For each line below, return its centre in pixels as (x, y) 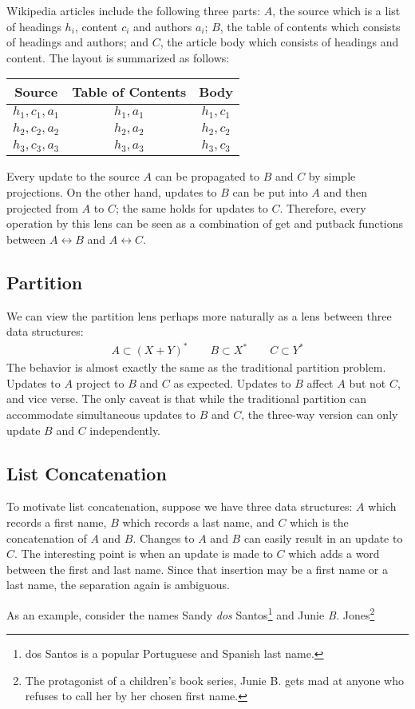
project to (100, 382)
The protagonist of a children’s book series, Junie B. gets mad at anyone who (214, 680)
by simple (332, 176)
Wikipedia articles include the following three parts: (134, 10)
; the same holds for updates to (192, 207)
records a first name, (57, 522)
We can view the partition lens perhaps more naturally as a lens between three (199, 315)
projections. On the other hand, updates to (112, 191)
